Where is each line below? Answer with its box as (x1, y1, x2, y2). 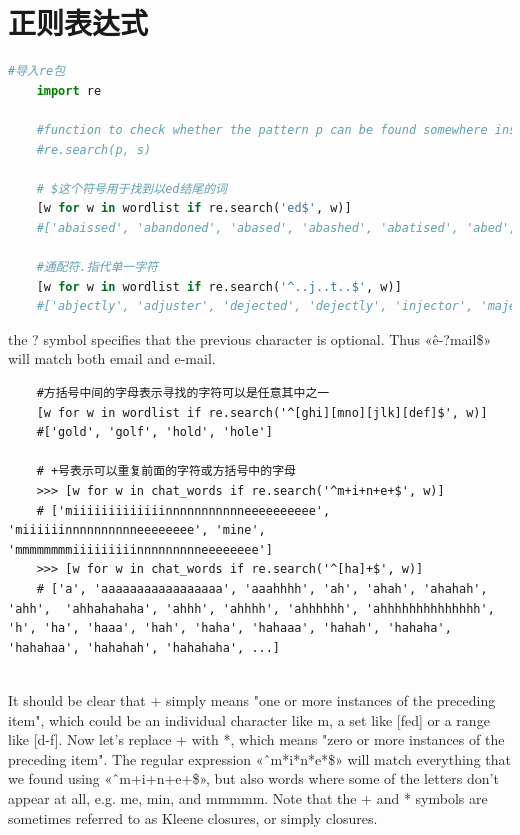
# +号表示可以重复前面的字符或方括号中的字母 (36, 464, 296, 479)
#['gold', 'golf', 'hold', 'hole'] (36, 425, 273, 440)
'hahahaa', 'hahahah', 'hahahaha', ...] (8, 640, 281, 655)
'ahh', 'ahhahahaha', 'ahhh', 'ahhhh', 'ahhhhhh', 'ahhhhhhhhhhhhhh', (8, 601, 495, 616)
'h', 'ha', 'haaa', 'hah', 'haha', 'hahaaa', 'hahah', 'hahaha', (8, 621, 452, 636)
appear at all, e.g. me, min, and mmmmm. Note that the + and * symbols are (8, 787, 488, 808)
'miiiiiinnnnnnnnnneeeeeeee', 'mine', (8, 523, 266, 538)
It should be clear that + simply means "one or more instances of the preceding (8, 689, 496, 710)
